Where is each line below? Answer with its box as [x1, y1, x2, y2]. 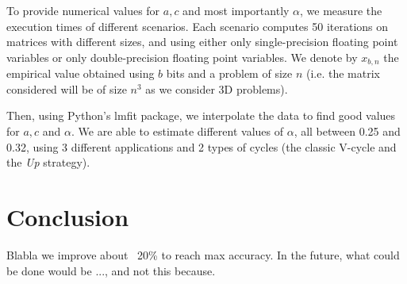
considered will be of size [6, 80, 127, 97]
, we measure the [300, 2, 382, 18]
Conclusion [6, 200, 129, 232]
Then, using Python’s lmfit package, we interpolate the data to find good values [6, 107, 396, 124]
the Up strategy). [6, 154, 90, 171]
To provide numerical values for [6, 2, 160, 18]
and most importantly [182, 2, 290, 18]
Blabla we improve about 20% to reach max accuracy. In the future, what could [6, 246, 400, 263]
